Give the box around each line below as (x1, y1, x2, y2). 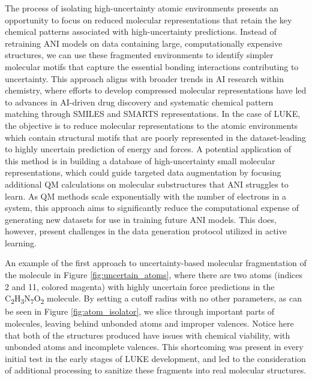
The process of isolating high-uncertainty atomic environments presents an (5, 2, 278, 14)
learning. (5, 236, 37, 249)
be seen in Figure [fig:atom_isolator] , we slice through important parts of (5, 305, 275, 318)
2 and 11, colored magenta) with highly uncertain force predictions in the (5, 280, 275, 292)
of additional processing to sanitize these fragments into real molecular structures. (5, 364, 307, 376)
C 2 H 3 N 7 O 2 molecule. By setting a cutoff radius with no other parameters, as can (5, 292, 302, 306)
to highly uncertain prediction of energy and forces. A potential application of (5, 143, 292, 155)
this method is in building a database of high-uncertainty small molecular (5, 154, 275, 167)
